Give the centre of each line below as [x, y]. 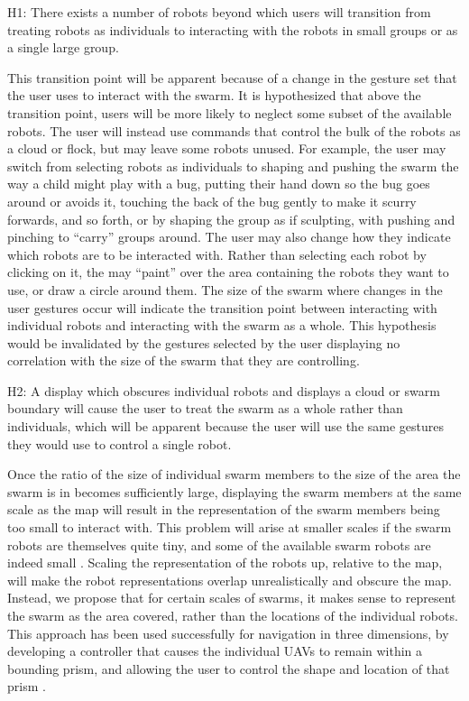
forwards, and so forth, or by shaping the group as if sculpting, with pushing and [231, 219]
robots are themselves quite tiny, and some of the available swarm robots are [219, 544]
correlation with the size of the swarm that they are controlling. [184, 360]
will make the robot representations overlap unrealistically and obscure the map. [230, 580]
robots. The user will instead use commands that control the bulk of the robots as [234, 130]
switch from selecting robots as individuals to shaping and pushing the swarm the [233, 166]
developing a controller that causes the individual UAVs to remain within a [215, 651]
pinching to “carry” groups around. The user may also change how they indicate [229, 237]
